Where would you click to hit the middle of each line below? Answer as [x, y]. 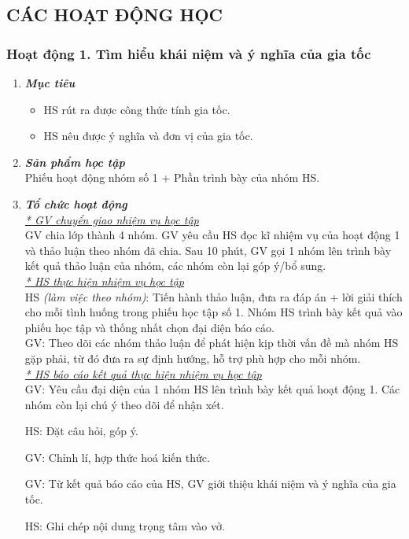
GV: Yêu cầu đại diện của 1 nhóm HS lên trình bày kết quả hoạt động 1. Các [212, 389]
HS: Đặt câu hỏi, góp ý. [81, 431]
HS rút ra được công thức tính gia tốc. [137, 109]
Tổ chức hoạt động [76, 203]
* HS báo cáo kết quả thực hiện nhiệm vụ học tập [143, 373]
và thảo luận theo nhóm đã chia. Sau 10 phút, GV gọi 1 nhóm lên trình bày [208, 250]
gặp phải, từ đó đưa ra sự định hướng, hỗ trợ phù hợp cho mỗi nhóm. [193, 358]
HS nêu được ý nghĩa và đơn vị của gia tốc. [148, 136]
